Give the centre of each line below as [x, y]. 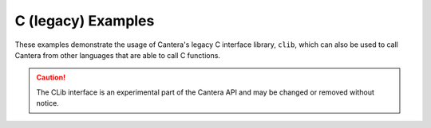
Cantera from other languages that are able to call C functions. [118, 55]
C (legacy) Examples [85, 21]
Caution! [51, 78]
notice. [47, 103]
